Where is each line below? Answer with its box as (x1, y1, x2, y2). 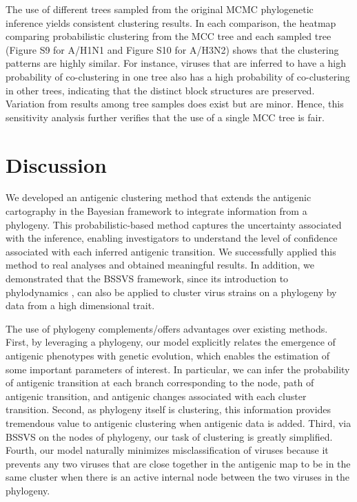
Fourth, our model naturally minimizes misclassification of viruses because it (6, 443, 329, 457)
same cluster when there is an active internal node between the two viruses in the (6, 470, 350, 484)
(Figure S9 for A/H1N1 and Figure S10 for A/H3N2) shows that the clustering (6, 42, 339, 56)
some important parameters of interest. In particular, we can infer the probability (6, 362, 350, 376)
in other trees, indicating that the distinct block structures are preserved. (6, 83, 315, 97)
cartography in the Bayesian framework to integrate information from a (6, 204, 307, 218)
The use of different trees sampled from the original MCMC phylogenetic (6, 2, 314, 16)
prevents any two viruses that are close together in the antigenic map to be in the (6, 456, 351, 470)
